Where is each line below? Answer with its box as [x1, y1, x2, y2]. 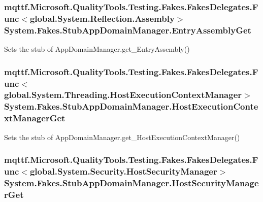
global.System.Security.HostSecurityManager [29, 165, 217, 177]
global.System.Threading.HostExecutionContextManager [4, 88, 242, 101]
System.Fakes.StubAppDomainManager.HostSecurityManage [4, 176, 259, 189]
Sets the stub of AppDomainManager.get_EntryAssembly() [4, 44, 190, 54]
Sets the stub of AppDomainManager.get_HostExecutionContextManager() [4, 131, 240, 142]
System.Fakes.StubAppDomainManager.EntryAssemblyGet [4, 23, 251, 36]
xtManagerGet [4, 112, 65, 124]
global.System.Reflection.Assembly [29, 12, 175, 24]
